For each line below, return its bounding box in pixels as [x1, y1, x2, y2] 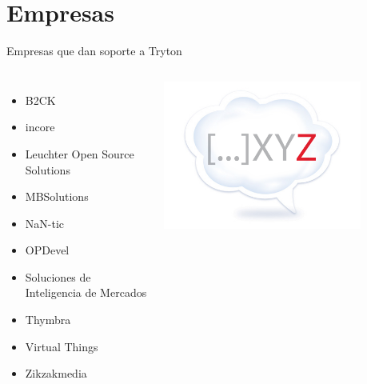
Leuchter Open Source [25, 145, 134, 162]
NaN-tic [25, 214, 65, 231]
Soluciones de [25, 268, 91, 285]
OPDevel [25, 242, 70, 258]
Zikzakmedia [25, 365, 87, 382]
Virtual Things [25, 338, 98, 354]
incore [25, 118, 55, 135]
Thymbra [25, 311, 71, 328]
